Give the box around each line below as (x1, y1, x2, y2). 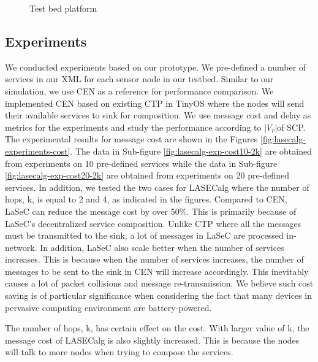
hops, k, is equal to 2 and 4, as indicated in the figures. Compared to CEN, (5, 193, 287, 206)
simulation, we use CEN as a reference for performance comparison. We (5, 84, 274, 97)
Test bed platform (29, 2, 97, 14)
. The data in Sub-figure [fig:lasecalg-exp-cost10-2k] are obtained (70, 144, 312, 157)
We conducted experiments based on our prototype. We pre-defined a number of (5, 60, 306, 73)
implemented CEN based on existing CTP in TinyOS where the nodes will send (5, 96, 305, 109)
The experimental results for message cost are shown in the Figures (5, 133, 258, 145)
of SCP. (277, 120, 306, 133)
